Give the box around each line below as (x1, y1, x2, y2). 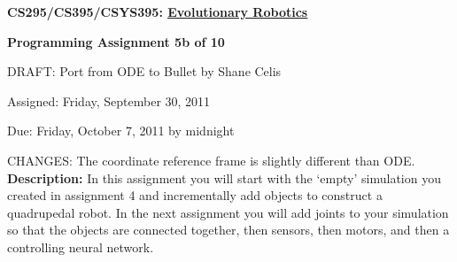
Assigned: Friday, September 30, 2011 (7, 91, 211, 110)
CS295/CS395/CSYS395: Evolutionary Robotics (7, 3, 308, 20)
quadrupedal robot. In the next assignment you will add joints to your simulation (7, 203, 449, 221)
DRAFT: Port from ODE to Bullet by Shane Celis (7, 62, 282, 81)
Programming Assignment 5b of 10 (7, 32, 225, 50)
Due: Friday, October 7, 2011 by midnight (7, 121, 235, 140)
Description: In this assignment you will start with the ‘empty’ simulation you (7, 168, 441, 187)
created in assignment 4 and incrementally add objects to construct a (7, 186, 383, 204)
